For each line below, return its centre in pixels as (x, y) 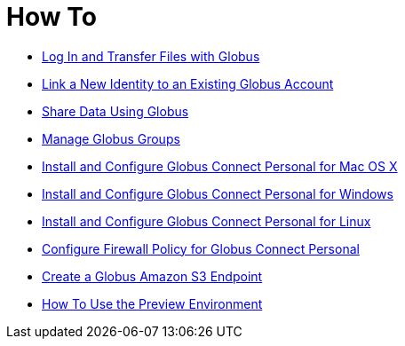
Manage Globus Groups (111, 138)
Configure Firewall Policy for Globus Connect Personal (201, 248)
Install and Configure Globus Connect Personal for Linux (206, 221)
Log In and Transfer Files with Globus (151, 56)
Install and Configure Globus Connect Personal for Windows (218, 193)
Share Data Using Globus (115, 111)
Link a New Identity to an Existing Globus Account (188, 83)
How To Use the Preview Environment (152, 303)
